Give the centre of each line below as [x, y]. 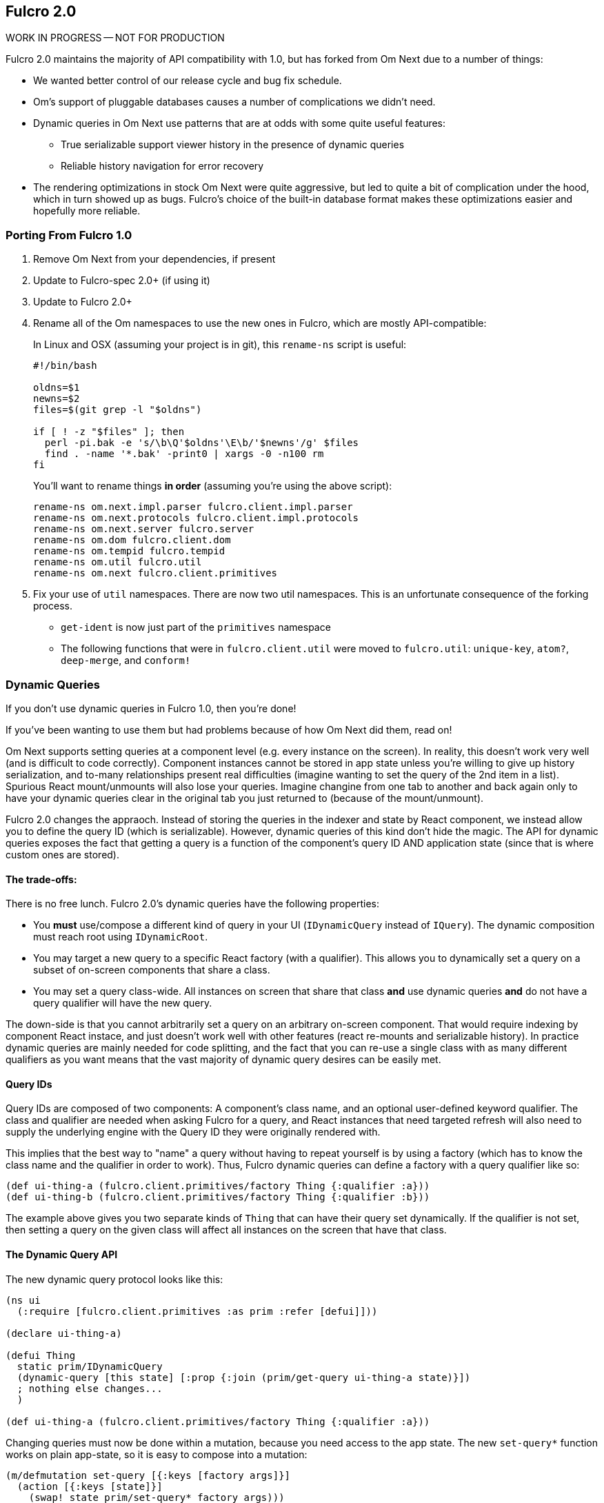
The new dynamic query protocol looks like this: [114, 1279]
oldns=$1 [57, 388]
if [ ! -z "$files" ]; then [109, 432]
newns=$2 [57, 399]
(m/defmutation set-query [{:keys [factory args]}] [148, 1475]
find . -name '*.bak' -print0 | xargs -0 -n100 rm [184, 454]
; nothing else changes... [90, 1388]
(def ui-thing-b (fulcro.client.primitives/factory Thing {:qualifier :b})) [218, 1197]
